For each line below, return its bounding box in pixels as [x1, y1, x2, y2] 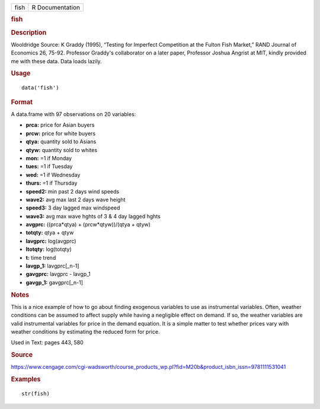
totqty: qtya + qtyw [25, 229, 74, 236]
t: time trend [25, 254, 56, 261]
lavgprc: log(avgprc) [25, 237, 76, 244]
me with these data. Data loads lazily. [11, 57, 102, 65]
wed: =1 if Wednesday [25, 171, 81, 178]
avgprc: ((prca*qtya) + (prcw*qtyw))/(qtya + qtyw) [25, 221, 151, 228]
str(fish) [21, 391, 50, 397]
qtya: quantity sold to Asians [25, 138, 97, 145]
